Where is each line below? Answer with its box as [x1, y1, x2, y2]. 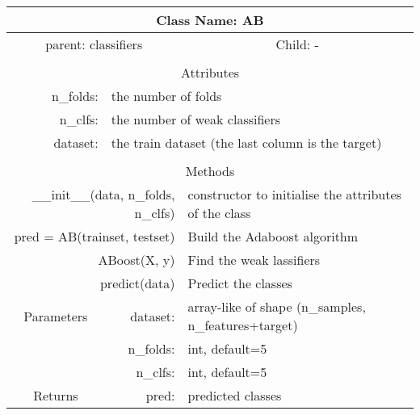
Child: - [275, 35, 319, 53]
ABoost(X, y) [98, 250, 175, 269]
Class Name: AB [156, 10, 264, 29]
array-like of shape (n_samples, [187, 297, 366, 316]
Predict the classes [187, 274, 292, 292]
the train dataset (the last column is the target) [111, 133, 382, 152]
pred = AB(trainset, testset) [14, 227, 175, 245]
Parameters [23, 306, 88, 325]
